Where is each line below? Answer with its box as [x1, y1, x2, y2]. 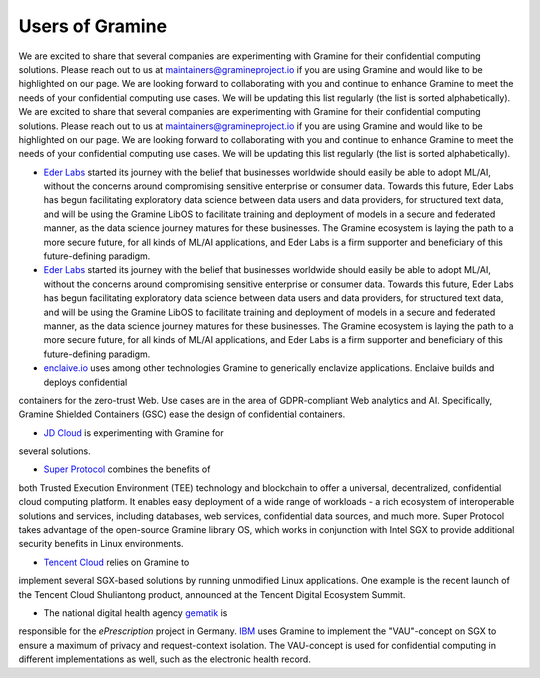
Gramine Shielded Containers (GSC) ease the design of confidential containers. [18, 408, 346, 420]
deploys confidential [43, 376, 128, 388]
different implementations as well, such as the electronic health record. [18, 653, 312, 665]
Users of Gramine [18, 15, 168, 37]
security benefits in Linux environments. [18, 538, 184, 550]
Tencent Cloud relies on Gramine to [43, 556, 190, 568]
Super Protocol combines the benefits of [43, 463, 211, 475]
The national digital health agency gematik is [43, 607, 228, 619]
